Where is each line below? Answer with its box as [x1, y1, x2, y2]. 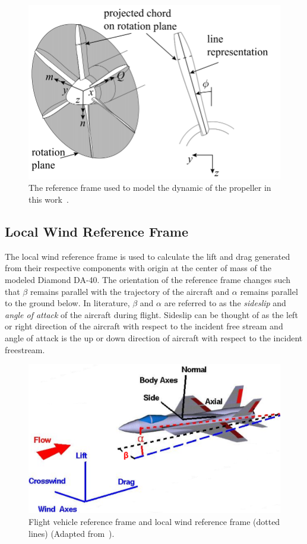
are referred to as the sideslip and [164, 297, 286, 309]
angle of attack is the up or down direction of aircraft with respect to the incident [5, 331, 303, 344]
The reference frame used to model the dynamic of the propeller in [29, 181, 271, 194]
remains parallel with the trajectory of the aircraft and [30, 285, 230, 297]
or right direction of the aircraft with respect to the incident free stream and [5, 320, 283, 332]
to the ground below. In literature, [5, 297, 130, 309]
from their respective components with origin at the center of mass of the [5, 262, 271, 274]
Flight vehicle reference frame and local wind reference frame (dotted [29, 515, 280, 528]
